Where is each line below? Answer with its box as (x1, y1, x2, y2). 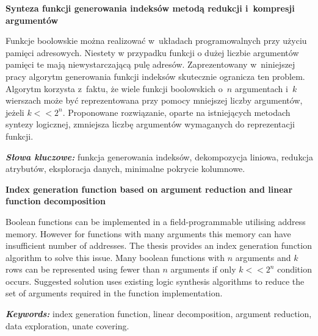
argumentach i (234, 82, 288, 95)
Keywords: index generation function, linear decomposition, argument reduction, (5, 307, 312, 320)
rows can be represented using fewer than (5, 263, 160, 276)
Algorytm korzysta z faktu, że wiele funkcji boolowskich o (5, 82, 223, 95)
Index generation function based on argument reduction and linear (5, 182, 293, 195)
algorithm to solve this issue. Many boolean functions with (5, 251, 225, 263)
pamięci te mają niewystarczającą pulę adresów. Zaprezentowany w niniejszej (5, 58, 295, 71)
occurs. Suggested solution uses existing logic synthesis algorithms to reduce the (5, 274, 305, 287)
